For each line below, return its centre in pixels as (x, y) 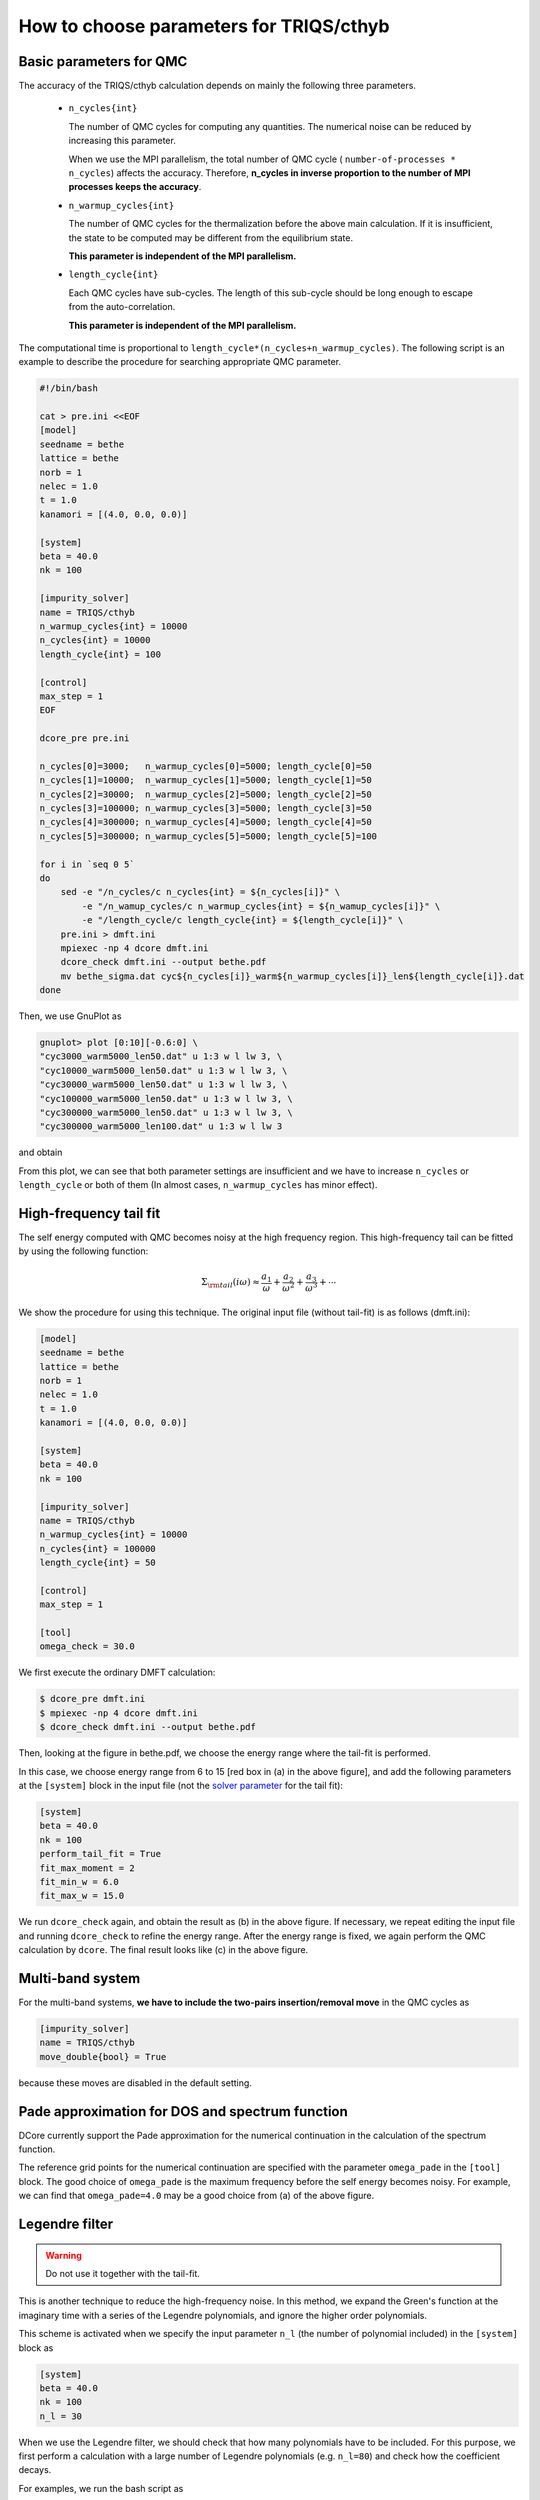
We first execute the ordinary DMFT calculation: (117, 1672)
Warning (63, 2255)
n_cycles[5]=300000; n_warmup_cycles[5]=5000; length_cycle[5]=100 (208, 836)
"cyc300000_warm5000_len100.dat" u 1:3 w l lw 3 (161, 1126)
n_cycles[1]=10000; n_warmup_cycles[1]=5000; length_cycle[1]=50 (205, 780)
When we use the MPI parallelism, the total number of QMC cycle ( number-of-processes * (262, 159)
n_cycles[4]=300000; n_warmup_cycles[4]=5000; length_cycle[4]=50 (205, 822)
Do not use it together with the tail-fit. (122, 2273)
